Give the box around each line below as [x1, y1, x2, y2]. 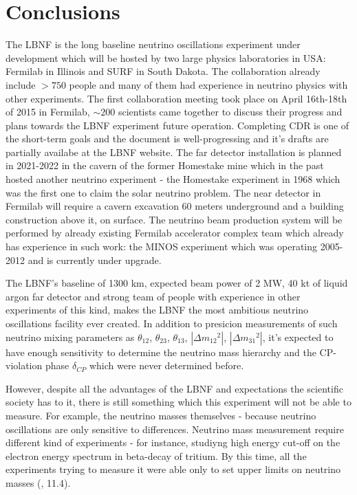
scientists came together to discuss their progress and [118, 104, 343, 119]
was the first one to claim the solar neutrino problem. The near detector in [6, 185, 321, 199]
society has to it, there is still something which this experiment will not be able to [6, 395, 351, 409]
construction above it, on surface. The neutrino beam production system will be [6, 212, 343, 226]
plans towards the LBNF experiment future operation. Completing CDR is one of [6, 118, 349, 132]
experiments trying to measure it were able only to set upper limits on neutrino [6, 462, 341, 476]
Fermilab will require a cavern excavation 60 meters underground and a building [6, 199, 344, 213]
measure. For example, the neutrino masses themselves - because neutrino [6, 408, 316, 422]
